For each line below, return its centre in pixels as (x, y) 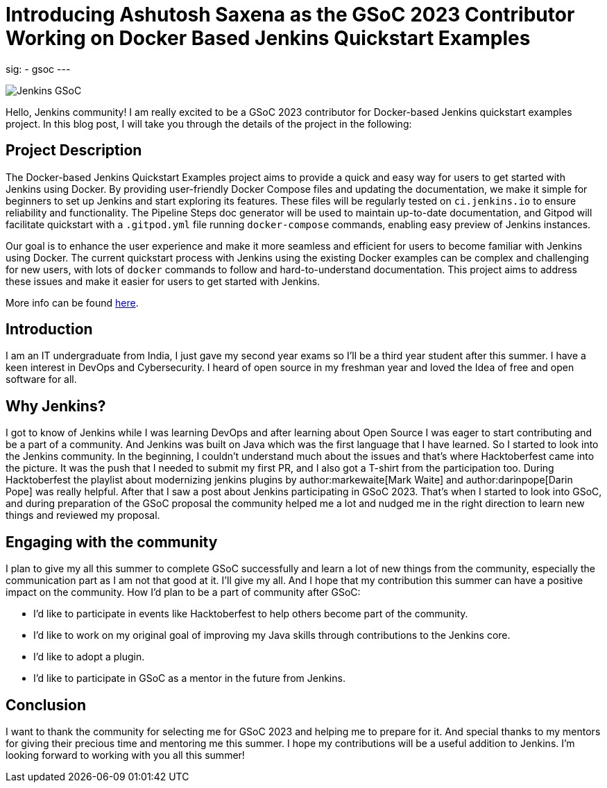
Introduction (49, 329)
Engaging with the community (112, 542)
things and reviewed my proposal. (83, 515)
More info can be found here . (72, 302)
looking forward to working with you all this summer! (125, 755)
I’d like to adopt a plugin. (89, 657)
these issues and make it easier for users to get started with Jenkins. (163, 281)
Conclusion (46, 705)
